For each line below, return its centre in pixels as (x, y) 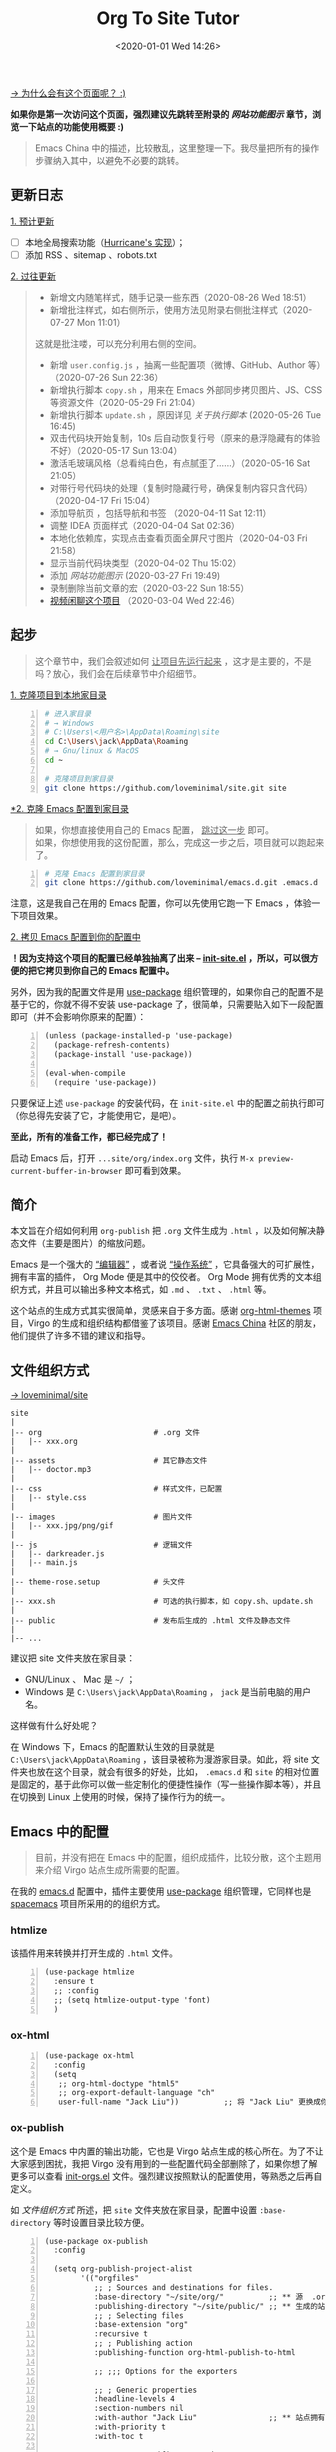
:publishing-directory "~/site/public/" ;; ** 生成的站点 (213, 2306)
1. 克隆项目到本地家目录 (58, 694)
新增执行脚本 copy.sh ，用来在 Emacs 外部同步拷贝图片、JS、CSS (186, 389)
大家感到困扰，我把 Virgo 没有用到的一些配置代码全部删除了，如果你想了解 (164, 2163)
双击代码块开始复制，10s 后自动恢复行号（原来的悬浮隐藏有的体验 (185, 438)
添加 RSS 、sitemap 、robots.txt (90, 254)
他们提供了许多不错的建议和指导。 (80, 1336)
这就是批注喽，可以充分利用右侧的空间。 (118, 343)
